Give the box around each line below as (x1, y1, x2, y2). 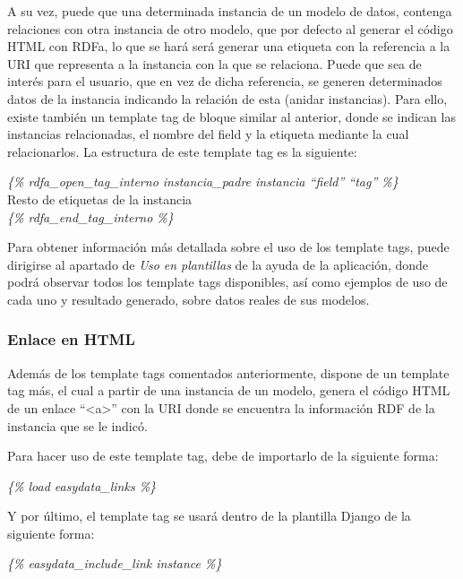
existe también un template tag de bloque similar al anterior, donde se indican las (7, 107, 456, 125)
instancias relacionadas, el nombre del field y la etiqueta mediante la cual (7, 125, 409, 143)
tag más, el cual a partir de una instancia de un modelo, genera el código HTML (7, 381, 450, 400)
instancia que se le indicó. (7, 416, 148, 435)
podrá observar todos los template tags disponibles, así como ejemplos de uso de (7, 272, 448, 291)
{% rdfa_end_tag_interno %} (7, 207, 174, 226)
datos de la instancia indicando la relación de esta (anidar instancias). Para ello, (7, 89, 448, 108)
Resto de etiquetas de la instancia (7, 189, 193, 208)
